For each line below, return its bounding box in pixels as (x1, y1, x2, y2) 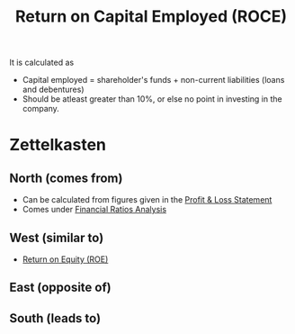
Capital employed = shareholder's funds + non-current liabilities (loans (22, 75, 285, 86)
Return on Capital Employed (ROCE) (14, 6, 288, 27)
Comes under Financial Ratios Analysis (22, 204, 167, 215)
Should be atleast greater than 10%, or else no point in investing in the (22, 94, 282, 104)
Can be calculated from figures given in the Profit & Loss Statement (22, 194, 273, 205)
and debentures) (22, 84, 85, 95)
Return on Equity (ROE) (22, 254, 109, 265)
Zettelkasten (9, 135, 106, 155)
